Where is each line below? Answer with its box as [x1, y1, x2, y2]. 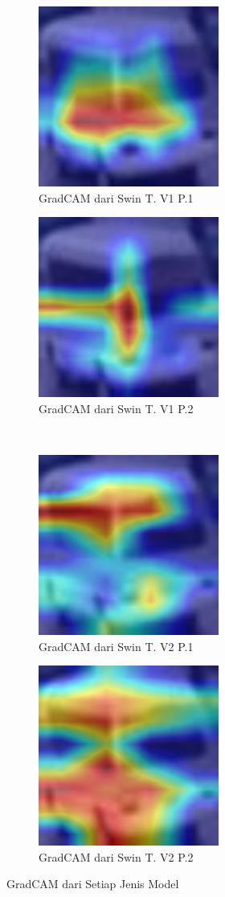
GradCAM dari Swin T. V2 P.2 [39, 848, 194, 865]
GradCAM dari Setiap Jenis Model [6, 875, 179, 892]
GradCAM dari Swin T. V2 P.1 [39, 637, 194, 654]
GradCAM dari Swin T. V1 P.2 [39, 399, 194, 416]
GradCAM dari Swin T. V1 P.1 [39, 189, 194, 206]
